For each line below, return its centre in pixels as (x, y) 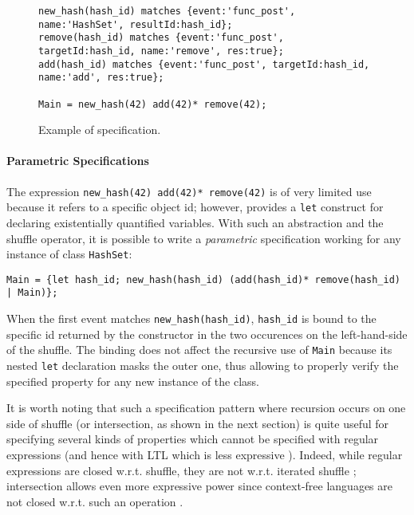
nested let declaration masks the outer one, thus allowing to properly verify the (203, 366)
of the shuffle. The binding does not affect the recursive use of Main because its (199, 350)
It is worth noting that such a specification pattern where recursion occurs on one (206, 408)
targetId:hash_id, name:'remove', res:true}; (161, 51)
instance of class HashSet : (69, 254)
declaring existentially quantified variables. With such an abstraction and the (195, 222)
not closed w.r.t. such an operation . (95, 501)
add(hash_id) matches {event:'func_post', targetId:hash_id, (204, 64)
